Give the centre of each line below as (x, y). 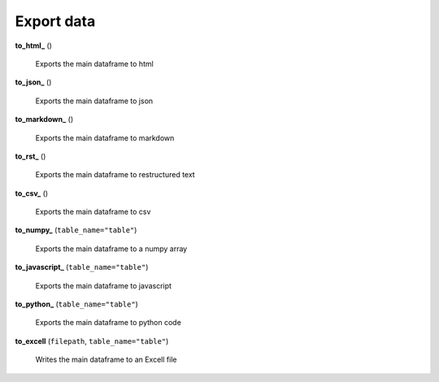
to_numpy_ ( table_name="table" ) (76, 230)
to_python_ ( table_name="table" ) (76, 304)
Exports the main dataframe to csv (93, 212)
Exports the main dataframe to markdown (105, 137)
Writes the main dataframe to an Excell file (106, 360)
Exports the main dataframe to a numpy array (111, 249)
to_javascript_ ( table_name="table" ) (82, 267)
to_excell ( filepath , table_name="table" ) (92, 341)
